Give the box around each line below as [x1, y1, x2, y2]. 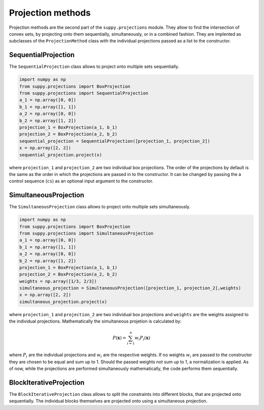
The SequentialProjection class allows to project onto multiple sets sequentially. [9, 64, 179, 69]
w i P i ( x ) [134, 335, 151, 342]
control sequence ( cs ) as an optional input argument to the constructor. [9, 178, 154, 184]
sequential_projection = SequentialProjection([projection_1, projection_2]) [19, 138, 210, 144]
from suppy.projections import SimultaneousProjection [19, 230, 154, 236]
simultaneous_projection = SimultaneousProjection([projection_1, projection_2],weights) [19, 285, 242, 291]
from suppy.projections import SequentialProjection [19, 90, 149, 96]
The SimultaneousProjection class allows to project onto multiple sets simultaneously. [9, 204, 191, 210]
